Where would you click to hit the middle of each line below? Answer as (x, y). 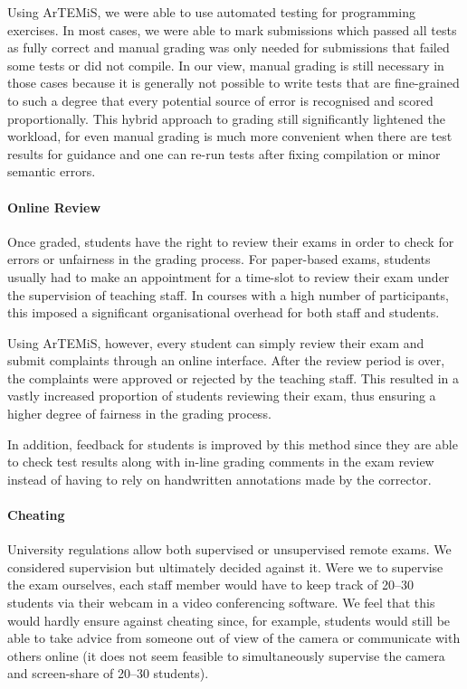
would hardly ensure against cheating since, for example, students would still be (229, 620)
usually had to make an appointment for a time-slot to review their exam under (229, 276)
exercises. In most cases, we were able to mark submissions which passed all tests (232, 29)
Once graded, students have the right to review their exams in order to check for (231, 241)
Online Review (54, 207)
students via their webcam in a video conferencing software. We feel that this (221, 603)
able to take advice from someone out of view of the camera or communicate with (234, 638)
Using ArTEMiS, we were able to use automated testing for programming (211, 12)
